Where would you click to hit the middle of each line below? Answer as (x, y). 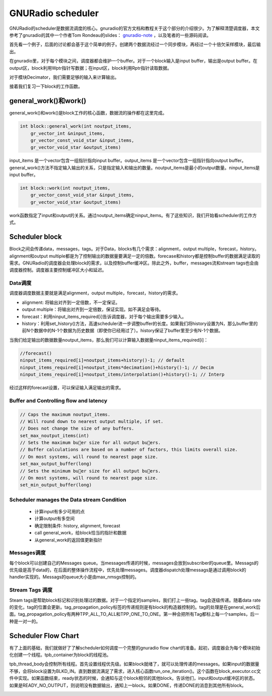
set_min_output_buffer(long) (56, 485)
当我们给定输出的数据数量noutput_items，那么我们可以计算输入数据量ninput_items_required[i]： (109, 340)
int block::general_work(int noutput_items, (76, 126)
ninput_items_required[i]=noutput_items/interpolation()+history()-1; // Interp (122, 374)
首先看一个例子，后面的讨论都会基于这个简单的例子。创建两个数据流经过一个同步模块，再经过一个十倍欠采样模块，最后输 (135, 44)
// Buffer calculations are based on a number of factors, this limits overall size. (129, 450)
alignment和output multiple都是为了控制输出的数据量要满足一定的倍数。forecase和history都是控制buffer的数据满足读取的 (135, 256)
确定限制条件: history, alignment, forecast (77, 525)
